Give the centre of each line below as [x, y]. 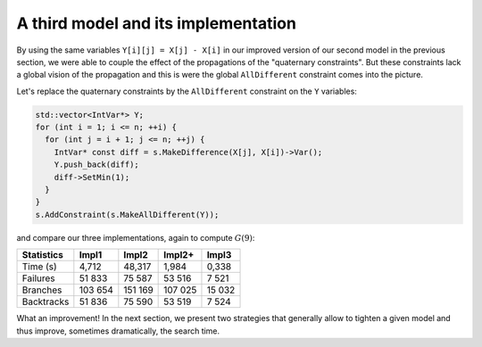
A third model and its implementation [156, 23]
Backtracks [46, 302]
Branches [42, 290]
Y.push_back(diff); [97, 165]
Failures [38, 278]
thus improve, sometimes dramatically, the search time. [118, 331]
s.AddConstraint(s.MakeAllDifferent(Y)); [127, 215]
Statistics [43, 255]
